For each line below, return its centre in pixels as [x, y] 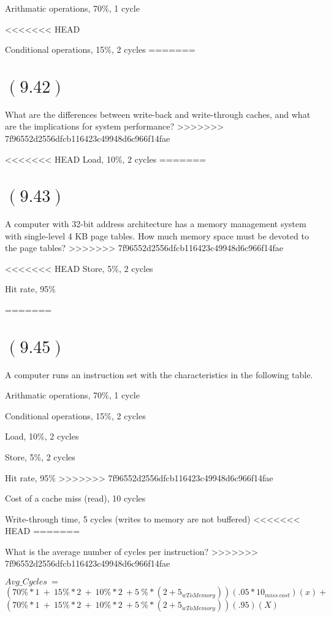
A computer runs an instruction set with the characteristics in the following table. [159, 374]
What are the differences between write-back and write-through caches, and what [158, 114]
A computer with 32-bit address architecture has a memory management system [156, 224]
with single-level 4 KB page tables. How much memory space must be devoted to [157, 235]
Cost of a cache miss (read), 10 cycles [75, 498]
